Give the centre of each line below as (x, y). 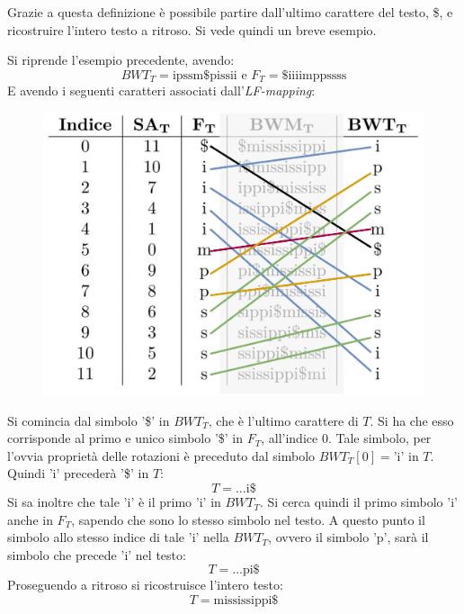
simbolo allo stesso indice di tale (96, 537)
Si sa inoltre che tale (63, 502)
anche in (30, 519)
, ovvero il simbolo (319, 537)
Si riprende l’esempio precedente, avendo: (121, 60)
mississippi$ (246, 601)
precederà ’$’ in (107, 473)
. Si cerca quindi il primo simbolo (352, 502)
